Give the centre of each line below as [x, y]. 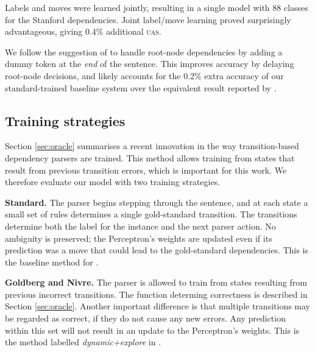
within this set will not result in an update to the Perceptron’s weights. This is [152, 330]
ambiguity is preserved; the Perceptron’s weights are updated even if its [139, 238]
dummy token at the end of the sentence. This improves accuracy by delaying [150, 64]
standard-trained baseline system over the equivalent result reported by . [141, 87]
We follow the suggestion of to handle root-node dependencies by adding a [144, 51]
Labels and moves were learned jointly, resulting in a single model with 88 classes [157, 7]
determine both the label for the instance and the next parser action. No [140, 226]
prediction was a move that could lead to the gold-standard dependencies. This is [157, 250]
